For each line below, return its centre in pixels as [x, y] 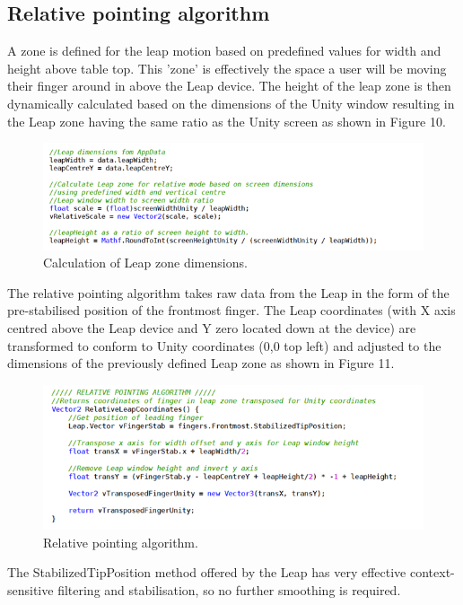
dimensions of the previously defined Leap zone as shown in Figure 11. [201, 363]
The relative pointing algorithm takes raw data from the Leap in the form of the [228, 292]
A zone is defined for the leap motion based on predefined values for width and [224, 51]
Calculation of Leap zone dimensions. [145, 263]
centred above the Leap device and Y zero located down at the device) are [212, 328]
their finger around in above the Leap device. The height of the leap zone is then [229, 86]
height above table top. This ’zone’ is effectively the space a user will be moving [227, 68]
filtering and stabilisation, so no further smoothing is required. [229, 589]
